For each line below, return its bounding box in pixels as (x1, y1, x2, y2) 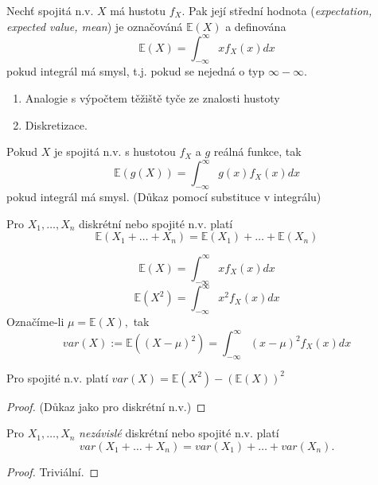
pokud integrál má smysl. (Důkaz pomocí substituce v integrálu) (6, 188, 321, 205)
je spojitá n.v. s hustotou (54, 143, 176, 160)
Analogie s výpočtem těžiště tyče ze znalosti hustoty (25, 90, 280, 107)
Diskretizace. (25, 116, 88, 133)
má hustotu (110, 2, 166, 18)
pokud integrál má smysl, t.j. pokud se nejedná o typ (6, 63, 265, 80)
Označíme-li (6, 312, 64, 329)
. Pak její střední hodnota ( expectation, (181, 2, 372, 18)
